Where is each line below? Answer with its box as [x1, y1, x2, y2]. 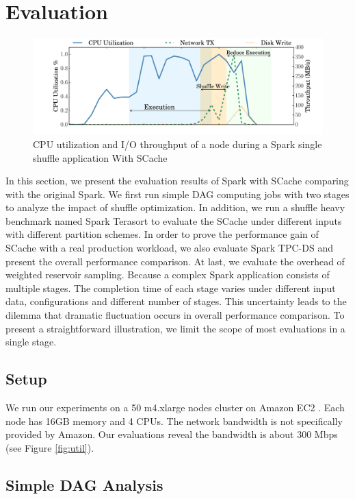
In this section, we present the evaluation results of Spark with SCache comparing [5, 173, 349, 188]
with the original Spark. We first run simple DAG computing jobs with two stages [5, 186, 350, 201]
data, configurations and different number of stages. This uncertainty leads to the [5, 294, 347, 308]
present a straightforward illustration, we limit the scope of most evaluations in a [5, 321, 345, 335]
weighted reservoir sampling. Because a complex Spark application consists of [5, 267, 330, 282]
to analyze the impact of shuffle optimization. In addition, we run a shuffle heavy [5, 200, 345, 215]
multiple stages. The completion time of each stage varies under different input [5, 280, 336, 295]
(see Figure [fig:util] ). [5, 440, 94, 454]
